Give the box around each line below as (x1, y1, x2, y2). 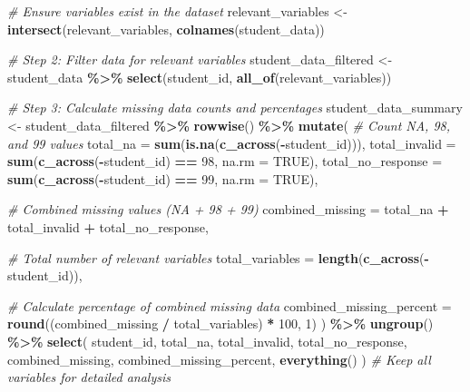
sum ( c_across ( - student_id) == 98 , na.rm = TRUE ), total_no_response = (7, 152, 443, 171)
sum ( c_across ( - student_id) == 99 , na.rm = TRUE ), (7, 169, 318, 188)
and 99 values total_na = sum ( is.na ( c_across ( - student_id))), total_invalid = (7, 133, 456, 152)
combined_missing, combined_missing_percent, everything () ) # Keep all (7, 349, 431, 368)
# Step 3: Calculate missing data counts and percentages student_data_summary (7, 98, 463, 117)
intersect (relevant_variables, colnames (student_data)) (7, 19, 325, 38)
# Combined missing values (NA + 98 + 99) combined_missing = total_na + (7, 200, 449, 219)
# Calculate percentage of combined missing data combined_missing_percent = (7, 296, 452, 315)
